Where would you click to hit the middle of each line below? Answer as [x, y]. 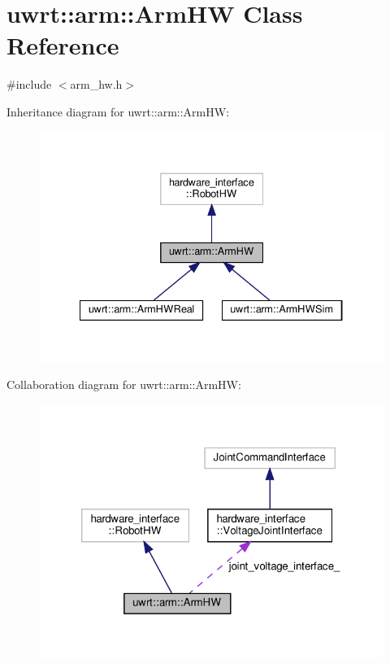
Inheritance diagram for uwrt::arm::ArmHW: [118, 111]
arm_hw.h [96, 84]
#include [29, 84]
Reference [63, 45]
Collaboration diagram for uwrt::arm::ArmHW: [124, 384]
